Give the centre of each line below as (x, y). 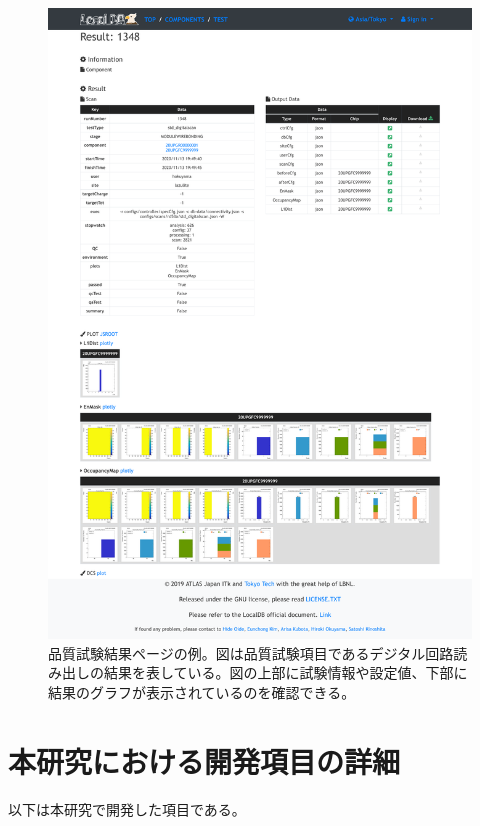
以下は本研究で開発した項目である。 (127, 808)
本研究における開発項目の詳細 (204, 760)
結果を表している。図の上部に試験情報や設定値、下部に (285, 672)
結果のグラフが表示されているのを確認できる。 (202, 691)
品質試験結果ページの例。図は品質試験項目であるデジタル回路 (251, 652)
